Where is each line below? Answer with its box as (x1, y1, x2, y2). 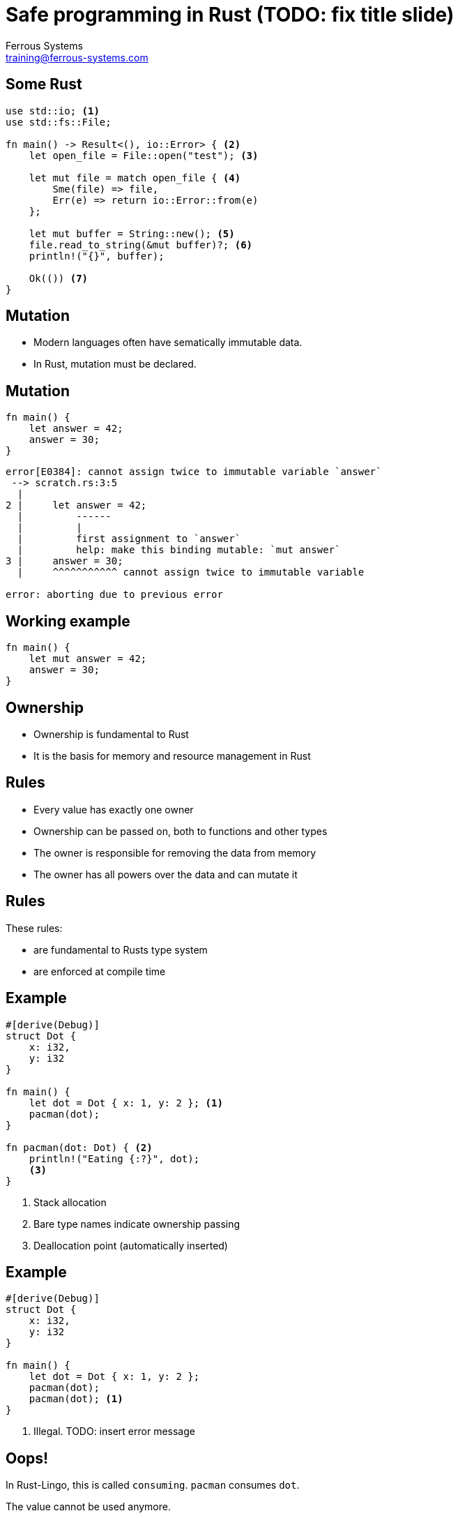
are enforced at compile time (33, 965, 166, 977)
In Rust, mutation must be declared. (33, 358, 197, 370)
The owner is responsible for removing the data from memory (33, 846, 316, 859)
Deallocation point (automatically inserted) (33, 1239, 228, 1252)
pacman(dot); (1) (29, 1393, 123, 1405)
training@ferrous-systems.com (6, 51, 148, 63)
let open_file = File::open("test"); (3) (29, 149, 259, 161)
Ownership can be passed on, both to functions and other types (33, 825, 328, 837)
